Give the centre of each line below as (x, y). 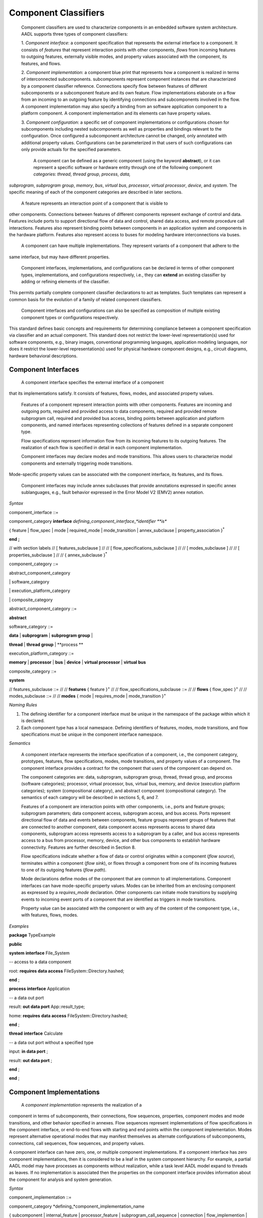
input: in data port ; (28, 1051)
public (16, 944)
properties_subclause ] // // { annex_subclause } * (58, 554)
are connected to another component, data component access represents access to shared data (118, 827)
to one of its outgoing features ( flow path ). (64, 870)
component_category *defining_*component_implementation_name (77, 1206)
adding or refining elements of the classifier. (66, 282)
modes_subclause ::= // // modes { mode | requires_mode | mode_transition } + (88, 696)
